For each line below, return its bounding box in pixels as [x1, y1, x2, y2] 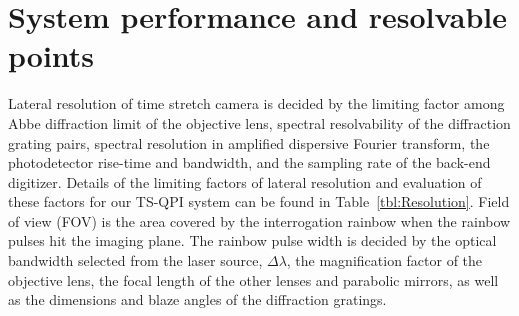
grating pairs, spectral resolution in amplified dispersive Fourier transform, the [8, 132, 490, 153]
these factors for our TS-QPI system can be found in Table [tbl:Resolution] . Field [8, 191, 510, 212]
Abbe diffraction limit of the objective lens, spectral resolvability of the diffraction [8, 112, 511, 133]
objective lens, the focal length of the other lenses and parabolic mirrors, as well [8, 269, 499, 290]
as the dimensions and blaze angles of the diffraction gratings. [8, 289, 387, 310]
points [8, 35, 95, 76]
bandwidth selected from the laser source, [8, 250, 263, 271]
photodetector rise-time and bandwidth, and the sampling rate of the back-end [8, 152, 491, 173]
